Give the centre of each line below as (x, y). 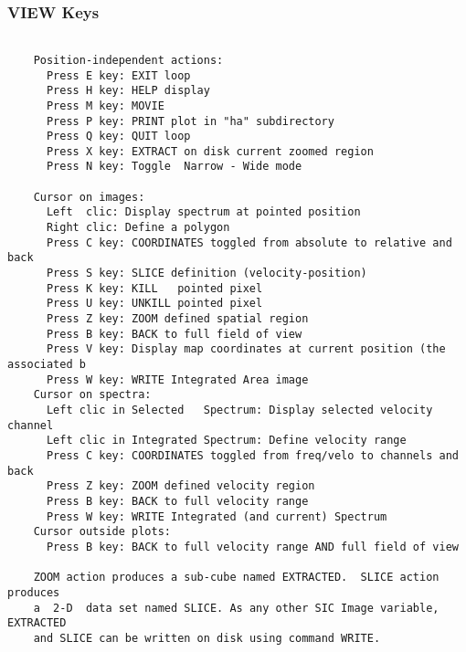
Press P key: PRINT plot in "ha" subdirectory (190, 121)
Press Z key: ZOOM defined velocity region (180, 486)
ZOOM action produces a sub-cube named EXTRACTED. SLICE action (236, 578)
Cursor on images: (89, 197)
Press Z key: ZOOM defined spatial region (177, 319)
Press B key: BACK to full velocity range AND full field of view (252, 547)
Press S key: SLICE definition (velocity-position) (207, 273)
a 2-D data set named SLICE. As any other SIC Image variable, (236, 608)
